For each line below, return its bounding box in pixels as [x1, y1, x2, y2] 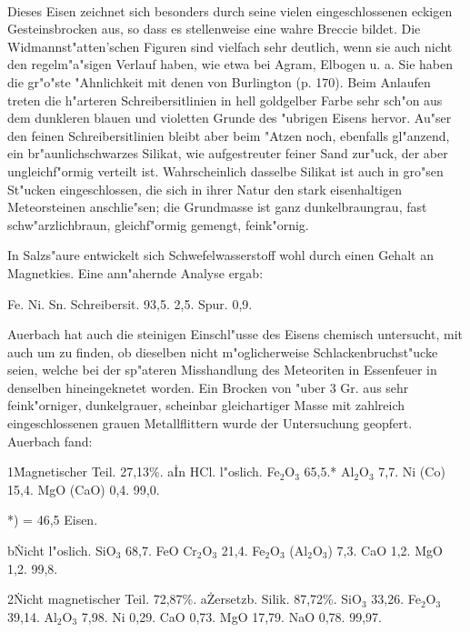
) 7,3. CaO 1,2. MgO [327, 541, 443, 560]
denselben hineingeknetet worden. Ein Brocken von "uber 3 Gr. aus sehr [7, 377, 409, 396]
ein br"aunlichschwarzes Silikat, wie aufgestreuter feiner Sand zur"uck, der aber [7, 144, 448, 163]
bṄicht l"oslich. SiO [7, 541, 116, 560]
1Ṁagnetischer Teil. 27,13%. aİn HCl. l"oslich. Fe [7, 462, 280, 481]
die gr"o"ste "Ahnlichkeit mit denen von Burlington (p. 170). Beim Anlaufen [7, 72, 431, 91]
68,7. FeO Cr [125, 541, 197, 560]
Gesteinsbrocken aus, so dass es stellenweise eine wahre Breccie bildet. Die [7, 19, 421, 38]
